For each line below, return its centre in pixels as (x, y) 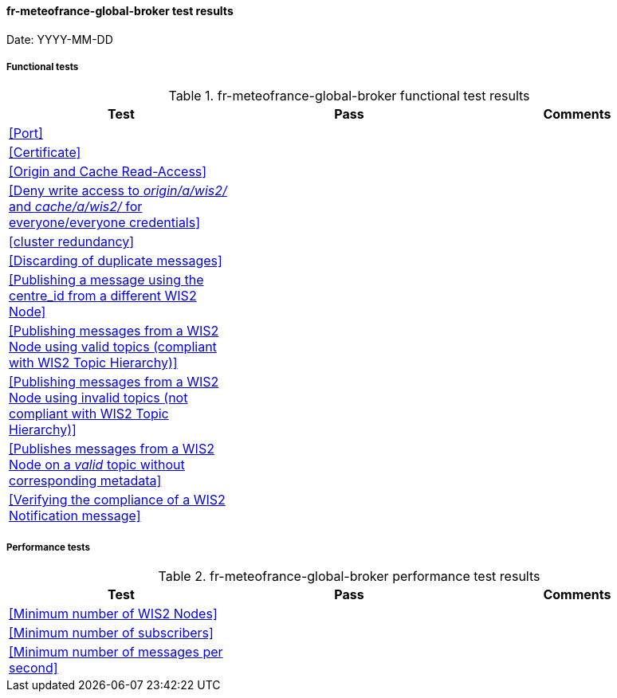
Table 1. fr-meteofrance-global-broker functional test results (349, 96)
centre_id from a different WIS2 (103, 296)
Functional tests (43, 67)
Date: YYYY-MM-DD (60, 39)
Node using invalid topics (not (98, 398)
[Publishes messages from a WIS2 (112, 449)
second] (33, 668)
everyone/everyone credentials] (105, 223)
